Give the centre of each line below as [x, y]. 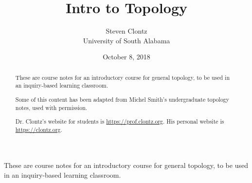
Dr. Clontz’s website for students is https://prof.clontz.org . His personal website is [120, 121]
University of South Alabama [126, 40]
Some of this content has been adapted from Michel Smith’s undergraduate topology [122, 99]
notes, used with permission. [51, 107]
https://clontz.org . [39, 129]
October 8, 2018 [126, 57]
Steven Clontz [126, 31]
